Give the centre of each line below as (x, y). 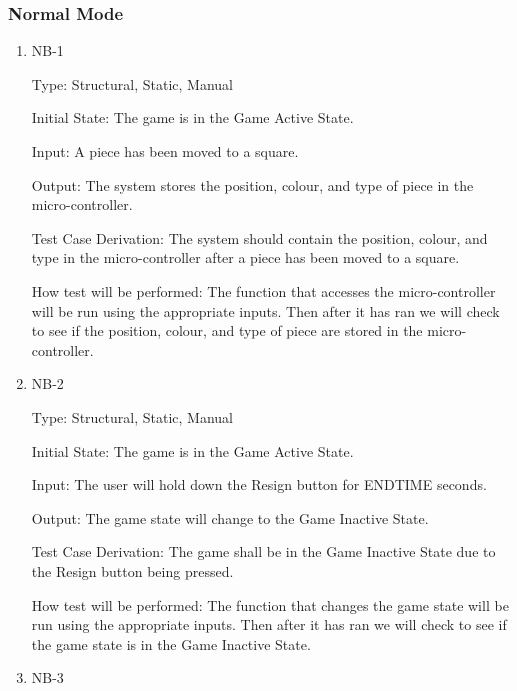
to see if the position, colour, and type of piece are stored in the (227, 330)
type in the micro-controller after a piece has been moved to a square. (245, 257)
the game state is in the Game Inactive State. (171, 643)
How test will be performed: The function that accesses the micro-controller (263, 290)
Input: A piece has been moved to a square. (165, 151)
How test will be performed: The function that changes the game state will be (270, 604)
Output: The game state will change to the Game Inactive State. (230, 517)
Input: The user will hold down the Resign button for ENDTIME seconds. (259, 484)
